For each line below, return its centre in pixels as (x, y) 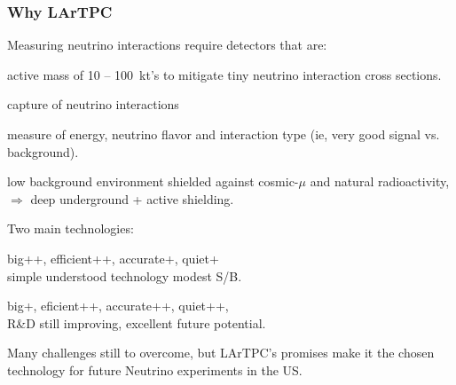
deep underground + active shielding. (132, 198)
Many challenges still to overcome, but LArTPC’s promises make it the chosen (221, 353)
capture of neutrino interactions (93, 104)
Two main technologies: (71, 228)
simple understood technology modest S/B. (125, 275)
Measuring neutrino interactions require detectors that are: (167, 45)
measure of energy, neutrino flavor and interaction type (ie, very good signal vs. (224, 134)
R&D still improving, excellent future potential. (137, 322)
